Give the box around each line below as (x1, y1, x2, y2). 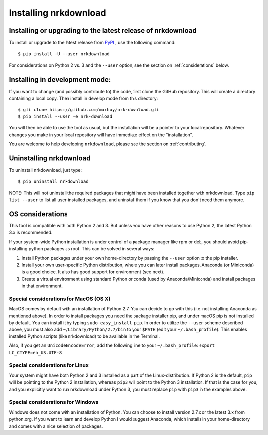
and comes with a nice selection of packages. (9, 423, 103, 429)
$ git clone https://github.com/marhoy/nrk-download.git (18, 107, 160, 112)
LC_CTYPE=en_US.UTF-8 (9, 350, 62, 355)
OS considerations (9, 210, 68, 218)
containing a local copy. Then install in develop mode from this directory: (9, 95, 158, 102)
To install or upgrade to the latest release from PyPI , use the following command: (9, 40, 176, 46)
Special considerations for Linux (9, 362, 89, 369)
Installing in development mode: (9, 75, 111, 84)
